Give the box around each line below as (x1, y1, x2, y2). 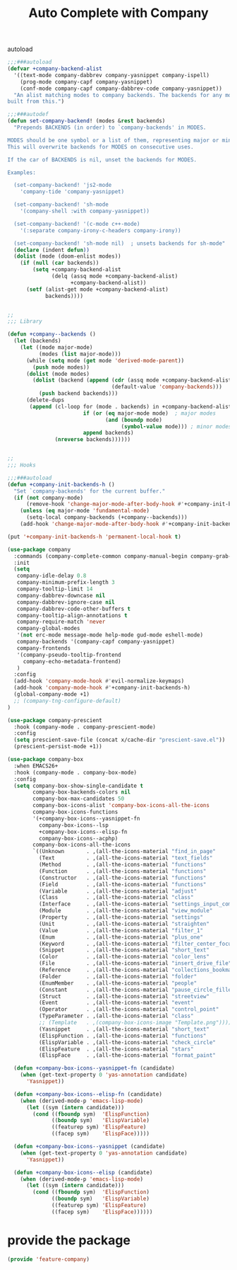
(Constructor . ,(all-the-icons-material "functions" (38, 874, 207, 881)
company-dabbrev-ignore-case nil (16, 598, 115, 606)
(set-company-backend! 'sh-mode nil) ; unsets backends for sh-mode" (13, 239, 226, 247)
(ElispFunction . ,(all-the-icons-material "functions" (38, 1032, 207, 1039)
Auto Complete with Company (28, 5, 209, 21)
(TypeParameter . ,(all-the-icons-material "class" (38, 1012, 194, 1020)
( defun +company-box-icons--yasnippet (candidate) (13, 1143, 166, 1150)
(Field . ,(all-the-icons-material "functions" (38, 881, 207, 888)
